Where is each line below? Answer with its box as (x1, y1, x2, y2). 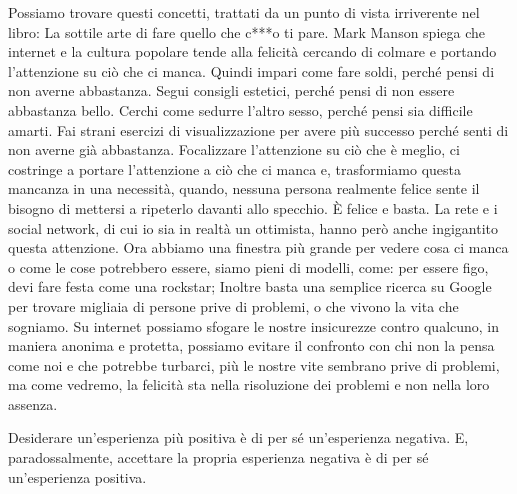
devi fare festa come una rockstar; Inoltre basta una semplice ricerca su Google (8, 276, 492, 297)
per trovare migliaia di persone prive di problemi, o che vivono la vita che (8, 295, 459, 316)
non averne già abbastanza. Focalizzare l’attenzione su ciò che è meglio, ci (8, 139, 460, 160)
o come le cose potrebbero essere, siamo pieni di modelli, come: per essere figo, (8, 256, 489, 277)
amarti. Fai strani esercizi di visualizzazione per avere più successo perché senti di (8, 119, 509, 140)
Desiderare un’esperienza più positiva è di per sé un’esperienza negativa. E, (8, 427, 469, 448)
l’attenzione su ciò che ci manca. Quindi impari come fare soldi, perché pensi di (8, 60, 495, 81)
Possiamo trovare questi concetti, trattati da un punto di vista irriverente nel (8, 2, 480, 22)
